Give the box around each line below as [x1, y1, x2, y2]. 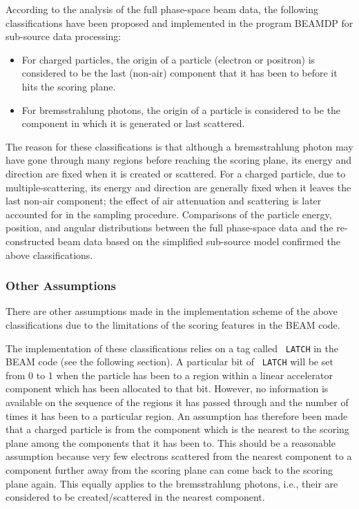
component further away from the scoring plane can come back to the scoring [6, 462, 333, 477]
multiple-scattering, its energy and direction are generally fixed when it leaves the [6, 180, 351, 194]
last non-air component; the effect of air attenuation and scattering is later [6, 193, 322, 208]
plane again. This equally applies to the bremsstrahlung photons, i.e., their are [6, 476, 338, 490]
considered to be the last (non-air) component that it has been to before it [21, 66, 338, 80]
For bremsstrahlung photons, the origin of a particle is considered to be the [21, 102, 341, 117]
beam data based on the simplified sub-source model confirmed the [57, 233, 341, 248]
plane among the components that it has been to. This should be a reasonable [6, 435, 336, 450]
